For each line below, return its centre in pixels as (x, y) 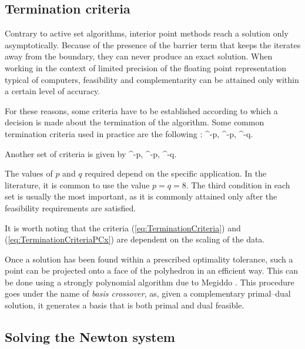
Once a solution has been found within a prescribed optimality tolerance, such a (149, 259)
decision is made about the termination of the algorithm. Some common (135, 122)
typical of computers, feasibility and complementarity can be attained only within (152, 79)
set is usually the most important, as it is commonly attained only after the (141, 196)
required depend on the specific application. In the (176, 173)
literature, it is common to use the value (77, 185)
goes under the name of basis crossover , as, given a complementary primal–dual (148, 293)
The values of (29, 173)
